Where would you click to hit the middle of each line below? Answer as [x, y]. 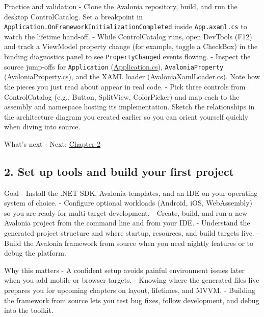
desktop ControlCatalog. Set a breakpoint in [74, 16]
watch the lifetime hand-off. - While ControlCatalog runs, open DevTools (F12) [128, 36]
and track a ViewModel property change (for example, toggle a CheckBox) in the [131, 46]
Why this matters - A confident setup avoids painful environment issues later [124, 270]
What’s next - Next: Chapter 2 [52, 143]
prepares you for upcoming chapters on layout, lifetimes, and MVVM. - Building [130, 290]
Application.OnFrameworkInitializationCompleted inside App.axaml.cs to [126, 26]
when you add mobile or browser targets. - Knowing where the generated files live [132, 280]
